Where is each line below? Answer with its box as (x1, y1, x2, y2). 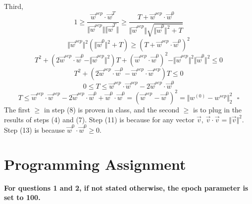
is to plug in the (193, 104, 242, 114)
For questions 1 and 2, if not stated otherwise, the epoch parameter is (4, 182, 249, 193)
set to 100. (4, 192, 41, 203)
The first (4, 104, 31, 114)
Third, (4, 1, 23, 11)
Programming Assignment (4, 153, 186, 174)
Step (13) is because (4, 124, 65, 135)
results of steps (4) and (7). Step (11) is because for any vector (4, 114, 195, 124)
